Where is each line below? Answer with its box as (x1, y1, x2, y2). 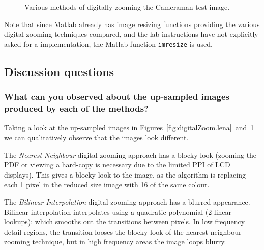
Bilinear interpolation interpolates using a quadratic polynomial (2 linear (4, 206, 232, 217)
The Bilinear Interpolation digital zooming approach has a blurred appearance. (4, 196, 250, 207)
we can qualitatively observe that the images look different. (4, 132, 189, 142)
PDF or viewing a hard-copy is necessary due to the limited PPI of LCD (4, 159, 230, 170)
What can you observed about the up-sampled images (4, 90, 229, 103)
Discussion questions (4, 63, 114, 79)
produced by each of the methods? (4, 102, 149, 115)
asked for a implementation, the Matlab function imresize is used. (4, 38, 213, 49)
